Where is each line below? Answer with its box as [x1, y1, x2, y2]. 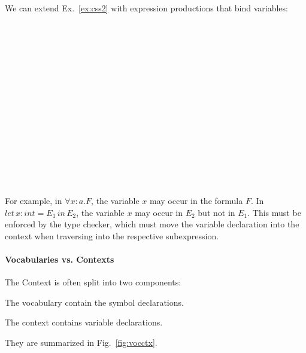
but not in [198, 206, 235, 218]
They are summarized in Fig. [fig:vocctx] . [5, 336, 157, 348]
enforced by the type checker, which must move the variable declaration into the [5, 218, 299, 230]
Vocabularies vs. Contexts [5, 252, 114, 265]
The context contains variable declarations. [5, 316, 163, 328]
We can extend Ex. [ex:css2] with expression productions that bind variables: [5, 2, 288, 14]
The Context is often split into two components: [5, 276, 181, 288]
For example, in [5, 194, 62, 206]
